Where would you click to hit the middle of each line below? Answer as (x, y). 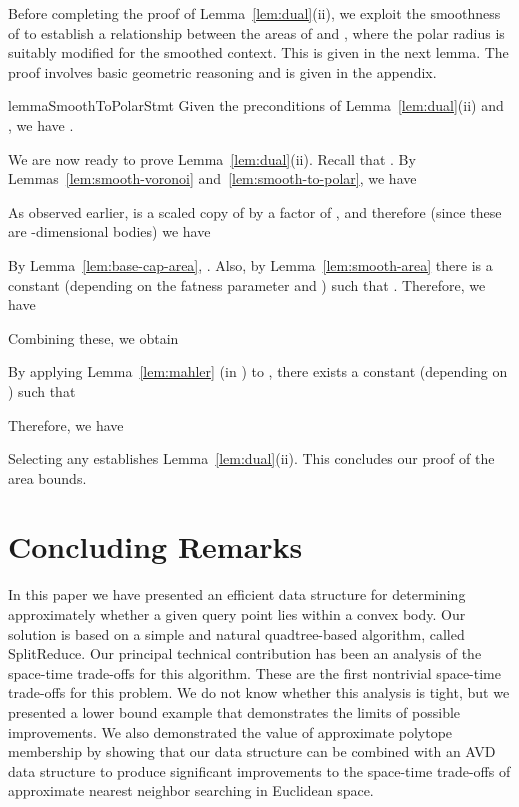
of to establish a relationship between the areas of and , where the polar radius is (256, 32)
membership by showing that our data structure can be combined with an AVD (252, 751)
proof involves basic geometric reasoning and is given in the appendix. (222, 71)
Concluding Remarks (155, 546)
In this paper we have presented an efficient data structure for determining (237, 594)
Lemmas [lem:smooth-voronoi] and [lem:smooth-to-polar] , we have (212, 178)
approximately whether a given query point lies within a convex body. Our (237, 614)
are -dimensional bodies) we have (109, 231)
